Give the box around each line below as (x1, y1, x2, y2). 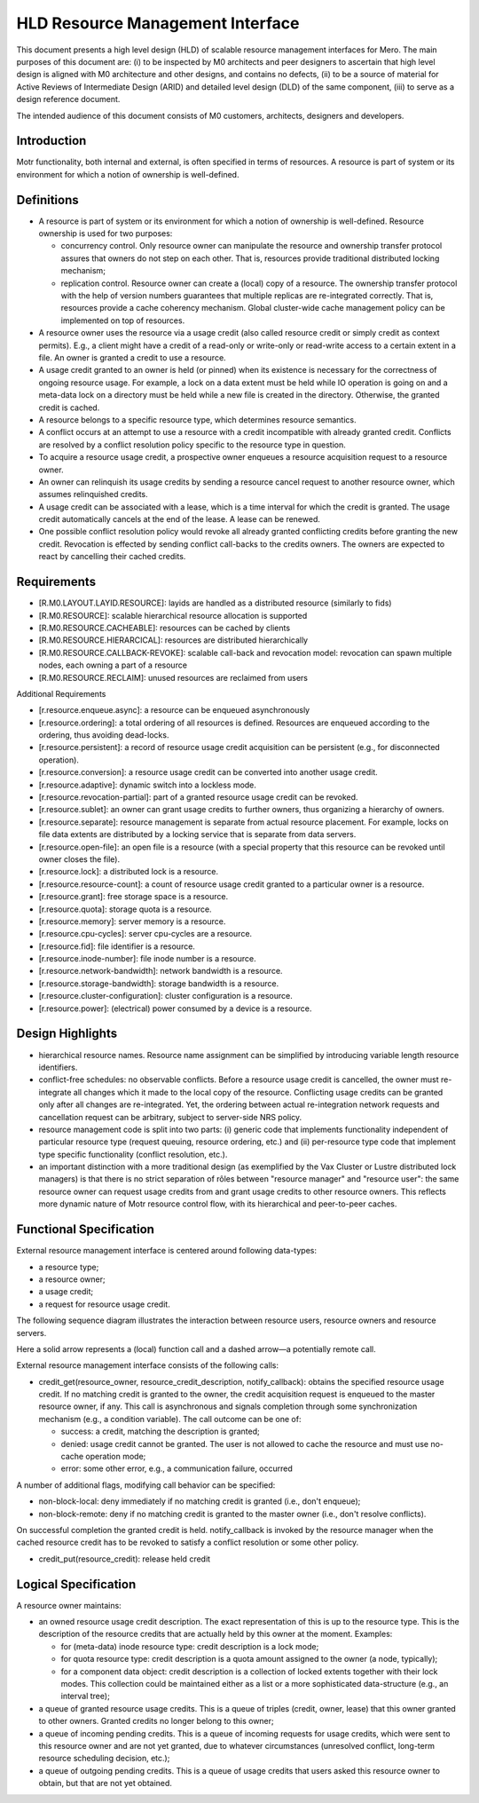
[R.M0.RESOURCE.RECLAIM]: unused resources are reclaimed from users (38, 672, 308, 683)
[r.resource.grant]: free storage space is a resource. (38, 891, 229, 902)
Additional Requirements (16, 688, 106, 699)
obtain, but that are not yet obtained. (38, 1778, 173, 1789)
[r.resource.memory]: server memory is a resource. (38, 915, 226, 927)
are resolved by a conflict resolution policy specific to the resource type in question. (38, 439, 346, 450)
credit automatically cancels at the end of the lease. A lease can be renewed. (38, 514, 321, 525)
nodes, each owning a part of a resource (38, 660, 188, 670)
